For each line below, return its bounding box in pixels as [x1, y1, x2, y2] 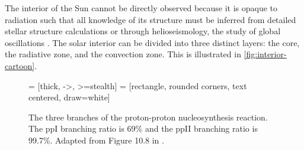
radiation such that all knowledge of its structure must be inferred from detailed [5, 13, 296, 25]
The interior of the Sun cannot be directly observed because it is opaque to [5, 2, 278, 14]
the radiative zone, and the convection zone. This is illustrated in [5, 48, 241, 60]
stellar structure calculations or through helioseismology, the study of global [5, 25, 281, 37]
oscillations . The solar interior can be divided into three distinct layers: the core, [5, 36, 300, 48]
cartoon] [5, 59, 35, 71]
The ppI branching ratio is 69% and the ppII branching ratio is [28, 122, 258, 135]
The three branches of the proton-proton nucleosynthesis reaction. [28, 110, 268, 123]
